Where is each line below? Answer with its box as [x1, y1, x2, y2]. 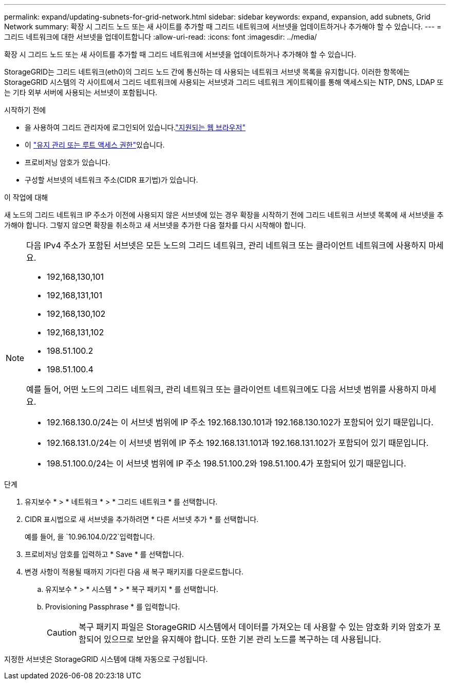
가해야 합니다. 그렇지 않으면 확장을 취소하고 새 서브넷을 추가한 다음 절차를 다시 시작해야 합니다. [4, 221, 306, 229]
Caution [47, 627, 77, 638]
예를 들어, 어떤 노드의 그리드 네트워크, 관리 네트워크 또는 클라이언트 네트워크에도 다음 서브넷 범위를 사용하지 [26, 384, 419, 394]
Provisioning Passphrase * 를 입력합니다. [45, 602, 180, 611]
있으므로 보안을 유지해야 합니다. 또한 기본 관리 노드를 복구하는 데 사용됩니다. [103, 634, 381, 644]
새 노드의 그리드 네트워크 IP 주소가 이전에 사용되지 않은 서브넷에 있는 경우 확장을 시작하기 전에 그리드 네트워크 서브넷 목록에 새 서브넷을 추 [4, 210, 444, 219]
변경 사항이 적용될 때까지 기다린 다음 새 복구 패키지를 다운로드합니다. [25, 567, 243, 576]
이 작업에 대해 [4, 193, 48, 202]
